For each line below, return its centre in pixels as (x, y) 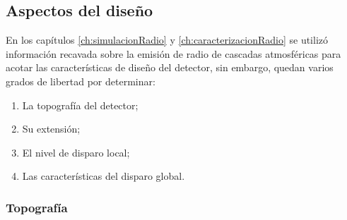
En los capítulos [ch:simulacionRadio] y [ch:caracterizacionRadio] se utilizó (167, 40)
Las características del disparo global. (104, 176)
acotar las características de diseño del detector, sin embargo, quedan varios (170, 67)
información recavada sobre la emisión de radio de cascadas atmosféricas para (173, 53)
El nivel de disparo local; (76, 152)
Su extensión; (51, 129)
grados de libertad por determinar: (81, 81)
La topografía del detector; (80, 105)
